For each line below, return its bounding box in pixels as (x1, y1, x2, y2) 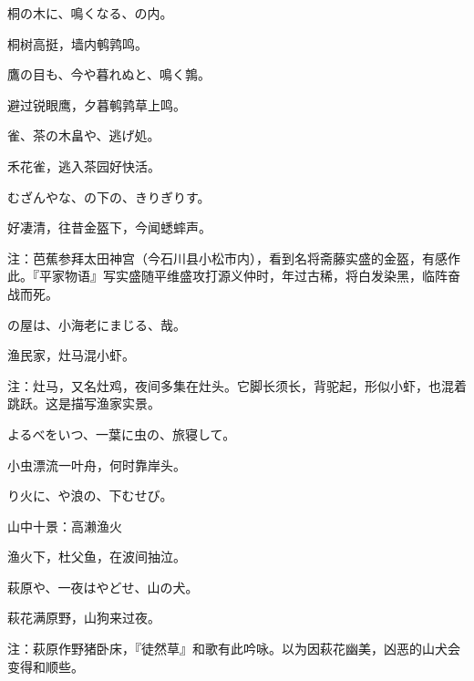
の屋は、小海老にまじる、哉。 (7, 315, 186, 334)
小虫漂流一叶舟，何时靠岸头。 (7, 455, 186, 474)
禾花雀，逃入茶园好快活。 (7, 156, 160, 175)
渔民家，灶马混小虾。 (7, 346, 135, 365)
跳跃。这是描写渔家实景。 (7, 394, 160, 413)
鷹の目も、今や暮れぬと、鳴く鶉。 (7, 65, 211, 84)
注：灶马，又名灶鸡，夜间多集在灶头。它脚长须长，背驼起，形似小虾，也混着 (7, 376, 467, 395)
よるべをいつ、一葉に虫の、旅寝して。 (7, 424, 236, 443)
